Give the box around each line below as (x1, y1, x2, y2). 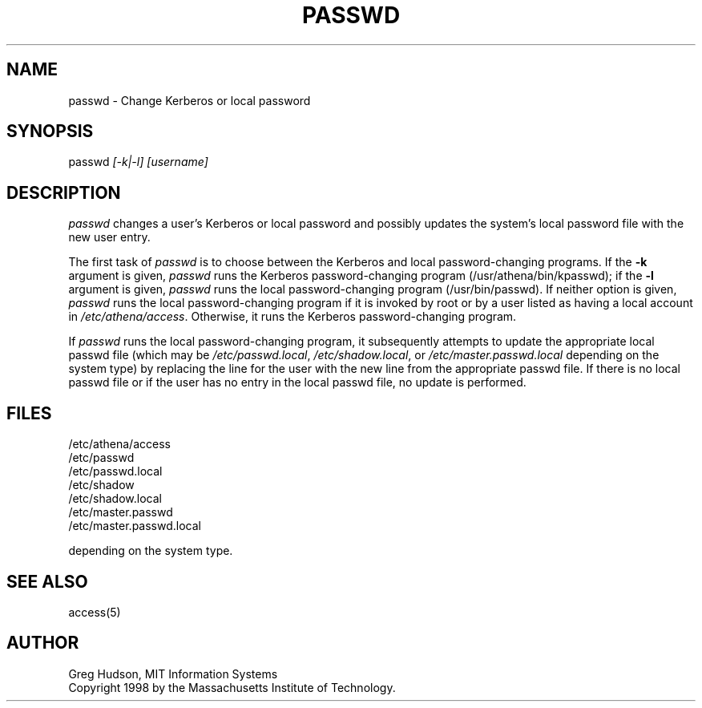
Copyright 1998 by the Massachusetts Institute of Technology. (68, 680, 396, 694)
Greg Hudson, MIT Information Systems (68, 666, 278, 681)
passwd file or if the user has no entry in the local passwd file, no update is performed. (68, 375, 526, 390)
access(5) (68, 605, 121, 619)
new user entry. (68, 230, 151, 245)
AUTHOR (6, 633, 79, 653)
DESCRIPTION (6, 182, 121, 203)
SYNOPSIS (6, 121, 94, 142)
